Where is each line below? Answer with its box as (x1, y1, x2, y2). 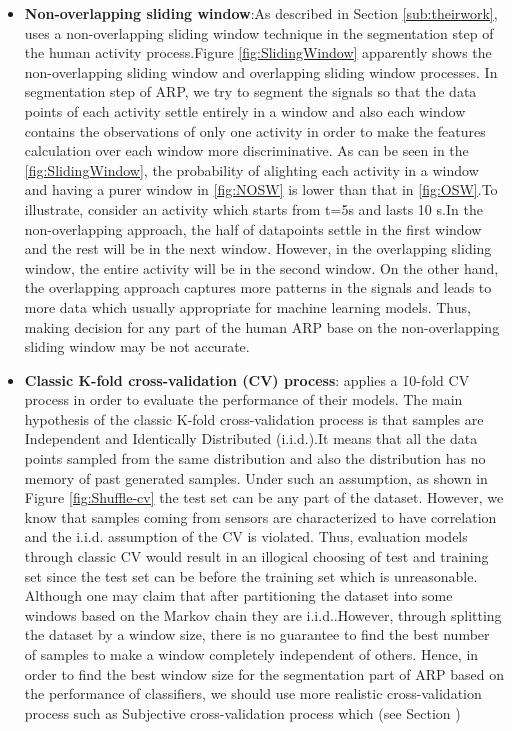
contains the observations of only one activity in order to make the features (24, 120, 486, 141)
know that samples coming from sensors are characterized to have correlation (24, 506, 497, 527)
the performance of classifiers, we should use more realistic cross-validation (24, 683, 482, 704)
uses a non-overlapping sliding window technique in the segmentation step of (24, 22, 494, 43)
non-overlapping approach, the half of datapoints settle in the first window (24, 218, 482, 239)
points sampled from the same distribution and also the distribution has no (24, 448, 486, 469)
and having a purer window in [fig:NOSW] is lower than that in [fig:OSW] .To (24, 179, 498, 200)
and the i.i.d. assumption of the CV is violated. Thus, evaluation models (24, 526, 468, 547)
